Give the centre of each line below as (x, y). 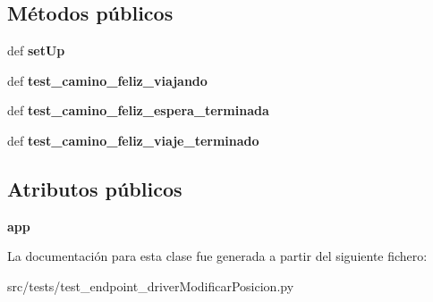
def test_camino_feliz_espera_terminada (138, 110)
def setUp (36, 50)
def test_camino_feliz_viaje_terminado (133, 140)
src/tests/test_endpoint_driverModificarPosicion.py (151, 285)
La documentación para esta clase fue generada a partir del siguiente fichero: (217, 256)
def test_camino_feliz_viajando (107, 80)
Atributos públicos (95, 188)
